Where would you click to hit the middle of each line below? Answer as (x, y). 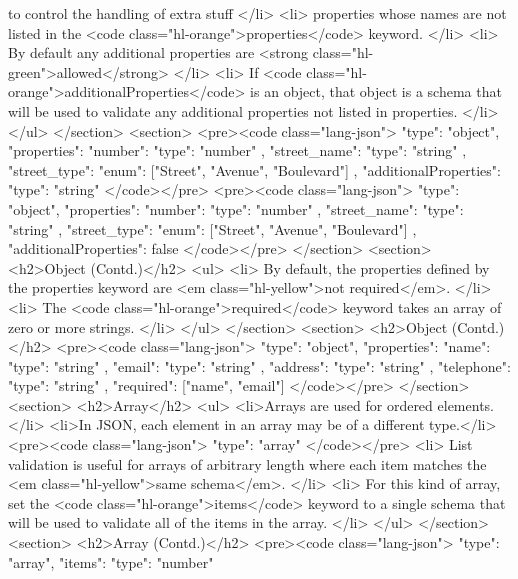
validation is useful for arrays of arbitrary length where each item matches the (247, 463)
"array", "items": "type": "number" (111, 561)
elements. (465, 404)
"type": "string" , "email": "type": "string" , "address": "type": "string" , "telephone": (259, 365)
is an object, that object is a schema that (376, 91)
